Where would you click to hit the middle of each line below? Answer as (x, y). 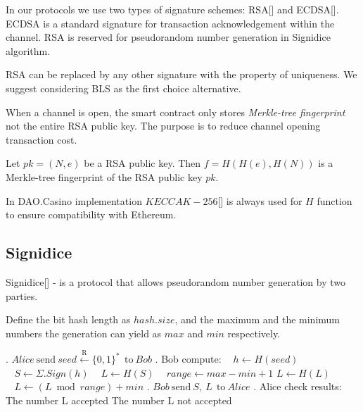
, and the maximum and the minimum (257, 319)
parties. (22, 295)
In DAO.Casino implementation (74, 200)
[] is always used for (260, 200)
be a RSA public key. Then (142, 163)
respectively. (254, 333)
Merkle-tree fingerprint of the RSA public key (104, 176)
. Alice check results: (298, 386)
